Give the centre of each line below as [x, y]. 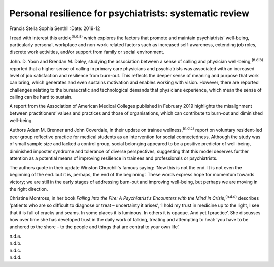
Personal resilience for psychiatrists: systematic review [129, 13]
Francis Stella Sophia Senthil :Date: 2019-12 [55, 28]
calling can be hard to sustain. [41, 97]
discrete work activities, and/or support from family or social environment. [87, 52]
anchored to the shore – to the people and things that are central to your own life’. [94, 227]
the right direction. [29, 189]
